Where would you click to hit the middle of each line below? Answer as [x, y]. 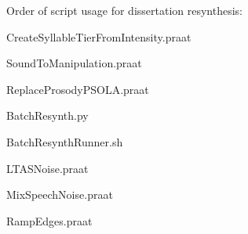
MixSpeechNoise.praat [60, 194]
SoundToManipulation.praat [74, 63]
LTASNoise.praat [47, 168]
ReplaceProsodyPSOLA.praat [78, 89]
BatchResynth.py [47, 115]
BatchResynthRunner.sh [65, 141]
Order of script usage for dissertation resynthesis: [124, 10]
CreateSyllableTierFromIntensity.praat [99, 36]
